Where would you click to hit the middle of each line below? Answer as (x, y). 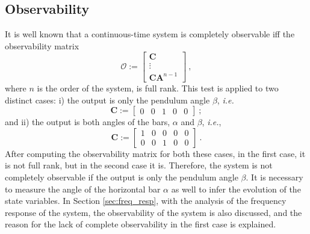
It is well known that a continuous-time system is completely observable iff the (150, 34)
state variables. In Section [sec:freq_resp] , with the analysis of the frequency (146, 201)
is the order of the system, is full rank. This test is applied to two (158, 88)
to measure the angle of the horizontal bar (83, 189)
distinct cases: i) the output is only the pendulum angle (107, 100)
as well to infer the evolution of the (236, 189)
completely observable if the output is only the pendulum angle (122, 177)
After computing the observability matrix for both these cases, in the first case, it (155, 153)
